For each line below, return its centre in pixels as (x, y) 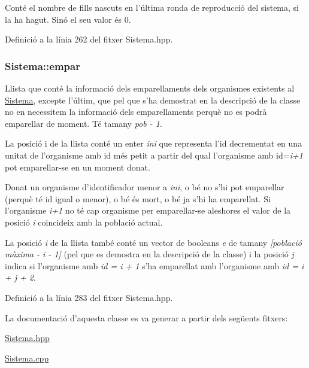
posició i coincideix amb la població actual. (84, 222)
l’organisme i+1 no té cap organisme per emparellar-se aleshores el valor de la (148, 210)
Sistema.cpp (27, 358)
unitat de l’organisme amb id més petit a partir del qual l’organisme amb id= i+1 (154, 155)
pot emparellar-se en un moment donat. (78, 167)
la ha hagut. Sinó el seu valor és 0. (68, 19)
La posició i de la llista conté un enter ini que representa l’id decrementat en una (154, 143)
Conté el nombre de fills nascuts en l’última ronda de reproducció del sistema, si (152, 7)
